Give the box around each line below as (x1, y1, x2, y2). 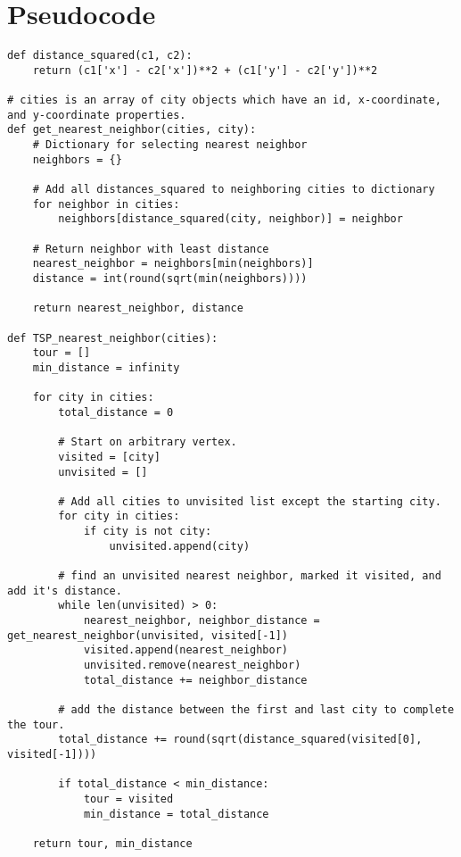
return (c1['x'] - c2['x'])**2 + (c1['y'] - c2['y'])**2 (32, 63, 378, 77)
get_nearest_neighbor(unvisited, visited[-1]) (7, 628, 288, 642)
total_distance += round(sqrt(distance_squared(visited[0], (58, 733, 423, 746)
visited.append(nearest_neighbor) (83, 644, 288, 657)
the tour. (7, 718, 65, 731)
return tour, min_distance (32, 836, 193, 850)
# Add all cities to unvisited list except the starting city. (58, 495, 441, 508)
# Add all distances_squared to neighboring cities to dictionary (32, 183, 435, 196)
